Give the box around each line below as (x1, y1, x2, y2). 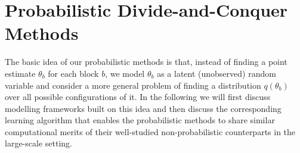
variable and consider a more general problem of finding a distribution (5, 79, 261, 91)
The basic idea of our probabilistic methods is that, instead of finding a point (5, 55, 287, 68)
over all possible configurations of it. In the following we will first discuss (5, 90, 271, 103)
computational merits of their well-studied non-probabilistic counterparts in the (5, 125, 296, 138)
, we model (105, 67, 145, 79)
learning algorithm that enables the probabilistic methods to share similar (5, 114, 275, 126)
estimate (5, 67, 36, 79)
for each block (48, 67, 99, 79)
